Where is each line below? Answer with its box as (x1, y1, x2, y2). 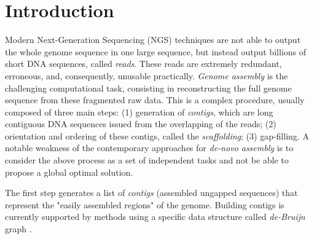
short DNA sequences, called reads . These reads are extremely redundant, (5, 57, 282, 70)
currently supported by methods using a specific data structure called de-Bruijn (5, 210, 305, 223)
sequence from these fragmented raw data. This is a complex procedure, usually (5, 93, 305, 106)
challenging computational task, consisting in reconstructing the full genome (5, 81, 292, 94)
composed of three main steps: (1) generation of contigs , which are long (5, 105, 273, 118)
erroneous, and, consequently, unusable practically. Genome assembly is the (5, 69, 288, 82)
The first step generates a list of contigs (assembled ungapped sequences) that (5, 186, 298, 199)
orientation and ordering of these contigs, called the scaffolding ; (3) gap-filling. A (5, 129, 309, 142)
